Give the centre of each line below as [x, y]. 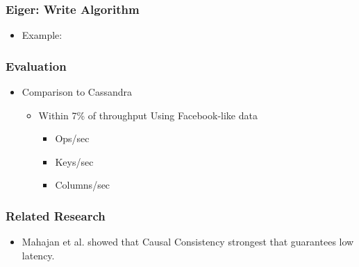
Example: [42, 35]
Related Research [56, 215]
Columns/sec [83, 185]
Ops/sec [72, 138]
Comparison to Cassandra [77, 92]
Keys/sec [74, 161]
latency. [38, 255]
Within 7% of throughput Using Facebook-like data [148, 115]
